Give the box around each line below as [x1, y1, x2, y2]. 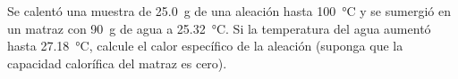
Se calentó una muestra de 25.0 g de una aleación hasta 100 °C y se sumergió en [7, 2, 451, 20]
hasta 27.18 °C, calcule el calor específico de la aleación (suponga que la [7, 36, 403, 55]
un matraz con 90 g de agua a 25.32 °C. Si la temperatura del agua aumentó [7, 19, 431, 37]
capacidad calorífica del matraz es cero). [7, 53, 227, 72]
